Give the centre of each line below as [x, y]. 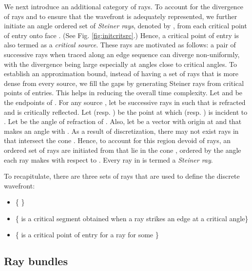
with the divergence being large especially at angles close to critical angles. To [120, 64]
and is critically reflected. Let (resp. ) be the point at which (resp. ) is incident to [126, 112]
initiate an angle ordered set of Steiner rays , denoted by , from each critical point [126, 26]
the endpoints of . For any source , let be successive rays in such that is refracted [125, 102]
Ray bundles [36, 261]
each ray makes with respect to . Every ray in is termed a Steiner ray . [108, 159]
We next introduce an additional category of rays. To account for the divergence [124, 6]
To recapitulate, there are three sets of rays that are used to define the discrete [122, 176]
